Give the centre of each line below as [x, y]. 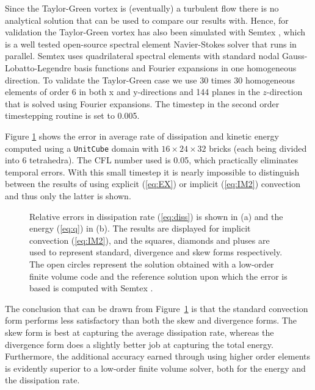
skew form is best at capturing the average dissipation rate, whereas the [139, 332]
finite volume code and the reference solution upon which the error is [158, 276]
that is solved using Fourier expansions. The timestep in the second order [142, 103]
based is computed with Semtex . [91, 288]
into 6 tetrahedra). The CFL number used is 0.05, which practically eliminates [152, 160]
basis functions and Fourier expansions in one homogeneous [185, 67]
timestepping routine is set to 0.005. [72, 115]
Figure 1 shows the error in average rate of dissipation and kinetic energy [142, 136]
